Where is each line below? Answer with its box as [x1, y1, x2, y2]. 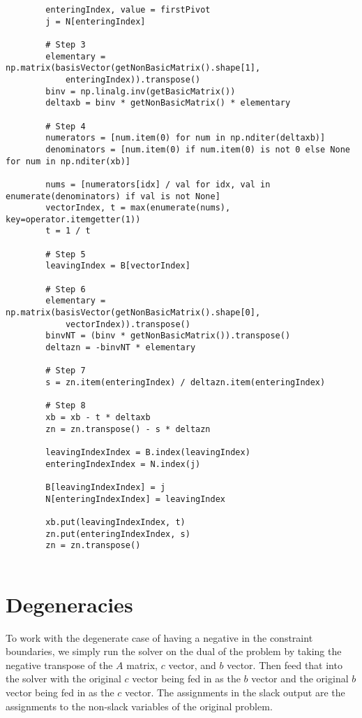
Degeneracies [6, 589, 133, 618]
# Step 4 [45, 121, 86, 131]
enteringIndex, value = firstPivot [45, 5, 211, 15]
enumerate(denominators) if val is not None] [6, 191, 220, 201]
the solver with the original [6, 671, 121, 686]
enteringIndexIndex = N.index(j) [45, 459, 201, 469]
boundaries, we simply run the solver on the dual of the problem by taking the [6, 644, 342, 659]
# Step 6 [45, 284, 86, 294]
